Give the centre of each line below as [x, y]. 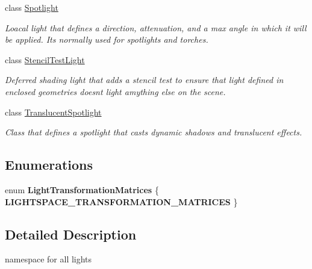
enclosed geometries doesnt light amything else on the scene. [115, 91]
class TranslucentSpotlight [53, 112]
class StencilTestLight [45, 59]
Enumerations [49, 165]
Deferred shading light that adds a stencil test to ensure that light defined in [144, 80]
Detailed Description [71, 234]
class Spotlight [32, 7]
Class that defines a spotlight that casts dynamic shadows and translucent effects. [154, 132]
